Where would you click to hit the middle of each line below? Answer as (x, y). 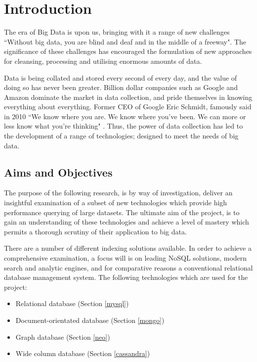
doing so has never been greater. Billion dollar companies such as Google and (121, 87)
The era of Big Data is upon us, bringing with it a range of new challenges (117, 32)
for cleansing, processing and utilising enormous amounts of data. (103, 61)
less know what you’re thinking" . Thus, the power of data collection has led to (124, 126)
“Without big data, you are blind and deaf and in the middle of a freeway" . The (125, 41)
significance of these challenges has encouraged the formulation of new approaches (128, 51)
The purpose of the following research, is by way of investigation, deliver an (118, 193)
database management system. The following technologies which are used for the (126, 277)
